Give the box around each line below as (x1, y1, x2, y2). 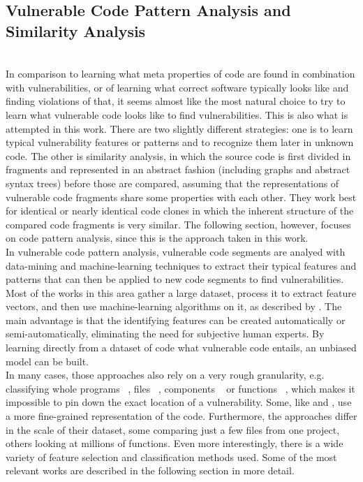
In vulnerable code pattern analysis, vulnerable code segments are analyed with (6, 244, 346, 258)
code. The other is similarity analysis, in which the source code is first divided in (6, 148, 351, 163)
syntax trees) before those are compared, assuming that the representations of (6, 175, 339, 190)
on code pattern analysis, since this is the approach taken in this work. (6, 231, 309, 245)
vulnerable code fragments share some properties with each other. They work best (6, 189, 357, 204)
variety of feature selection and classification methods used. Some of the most (6, 449, 337, 464)
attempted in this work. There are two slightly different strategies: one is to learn (6, 121, 353, 136)
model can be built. (6, 353, 89, 368)
